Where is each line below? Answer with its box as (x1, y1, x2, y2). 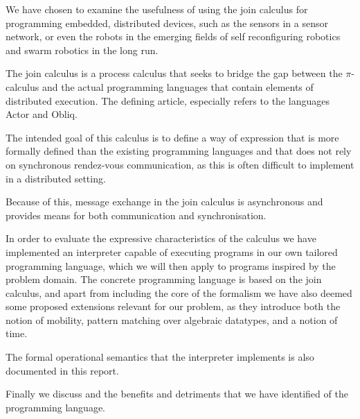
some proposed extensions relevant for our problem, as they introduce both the (6, 299, 341, 314)
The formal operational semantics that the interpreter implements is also (6, 350, 314, 364)
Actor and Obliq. (6, 107, 78, 121)
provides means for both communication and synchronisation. (6, 207, 267, 222)
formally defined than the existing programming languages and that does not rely (6, 144, 352, 158)
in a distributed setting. (6, 171, 106, 185)
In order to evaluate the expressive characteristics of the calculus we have (6, 231, 316, 246)
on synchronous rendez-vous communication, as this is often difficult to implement (6, 157, 354, 171)
